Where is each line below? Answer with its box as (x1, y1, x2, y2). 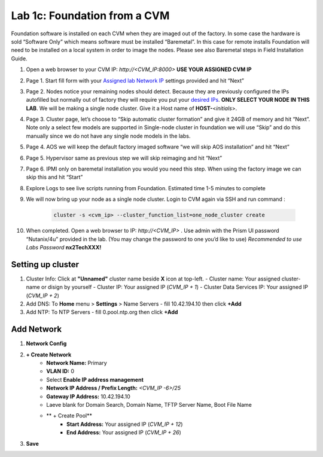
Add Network (11, 324, 62, 334)
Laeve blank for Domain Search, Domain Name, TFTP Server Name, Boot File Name (46, 401, 252, 409)
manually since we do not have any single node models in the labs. (26, 132, 191, 139)
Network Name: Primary (46, 359, 107, 367)
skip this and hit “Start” (26, 173, 83, 181)
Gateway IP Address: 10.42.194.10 (46, 392, 131, 400)
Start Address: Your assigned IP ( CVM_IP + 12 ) (66, 421, 183, 428)
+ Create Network (26, 351, 72, 358)
